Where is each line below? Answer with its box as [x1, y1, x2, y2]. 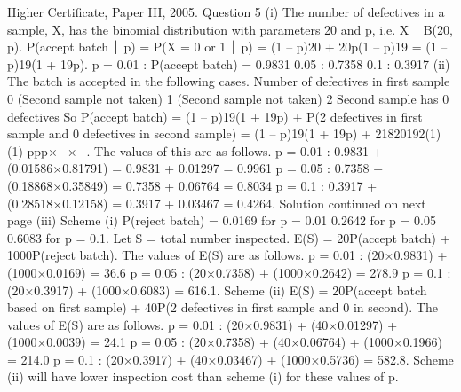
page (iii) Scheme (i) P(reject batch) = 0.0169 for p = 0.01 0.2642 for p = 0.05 [7, 211, 436, 230]
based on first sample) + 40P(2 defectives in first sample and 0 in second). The [7, 298, 438, 317]
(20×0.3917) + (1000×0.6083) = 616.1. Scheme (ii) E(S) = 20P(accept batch [7, 280, 427, 299]
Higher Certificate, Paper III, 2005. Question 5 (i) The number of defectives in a [7, 3, 445, 20]
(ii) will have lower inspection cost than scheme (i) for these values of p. [7, 367, 399, 386]
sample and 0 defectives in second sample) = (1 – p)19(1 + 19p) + [7, 124, 371, 143]
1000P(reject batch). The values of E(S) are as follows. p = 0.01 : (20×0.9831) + [7, 246, 448, 264]
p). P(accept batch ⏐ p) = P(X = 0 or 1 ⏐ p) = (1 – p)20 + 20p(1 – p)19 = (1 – [7, 37, 448, 56]
